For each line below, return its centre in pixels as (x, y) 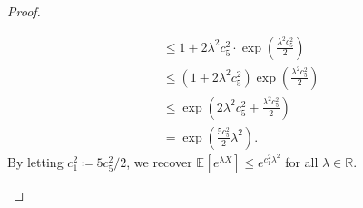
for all (302, 161)
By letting (35, 161)
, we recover (159, 161)
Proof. (24, 11)
